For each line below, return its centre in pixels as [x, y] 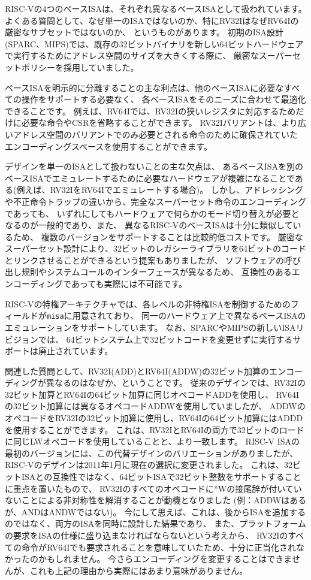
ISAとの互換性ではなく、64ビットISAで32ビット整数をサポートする [153, 477]
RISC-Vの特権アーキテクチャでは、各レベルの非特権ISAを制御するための [148, 303]
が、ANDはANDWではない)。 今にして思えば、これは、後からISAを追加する [155, 511]
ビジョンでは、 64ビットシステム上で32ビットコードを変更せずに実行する [149, 339]
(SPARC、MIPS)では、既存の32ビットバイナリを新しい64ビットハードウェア [154, 43]
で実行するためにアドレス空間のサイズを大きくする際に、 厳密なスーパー [149, 55]
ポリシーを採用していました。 [80, 67]
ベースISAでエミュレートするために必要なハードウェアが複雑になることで [150, 178]
